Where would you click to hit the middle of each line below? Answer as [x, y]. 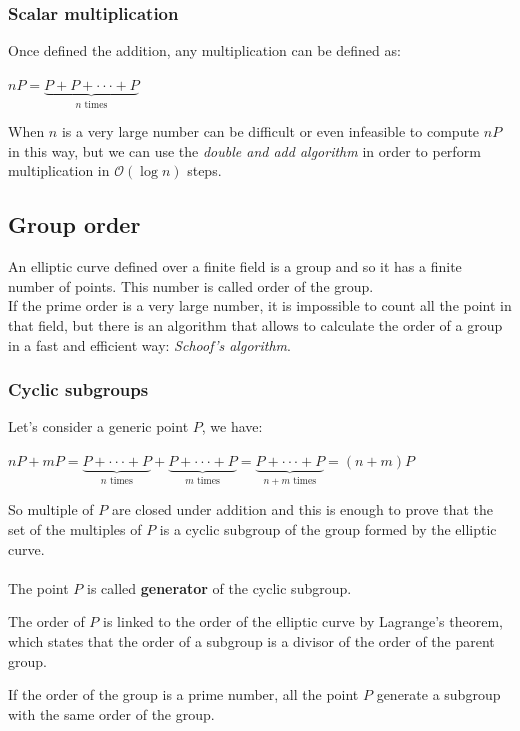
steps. [204, 170]
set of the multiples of [75, 529]
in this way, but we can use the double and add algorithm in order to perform [244, 150]
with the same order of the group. [111, 713]
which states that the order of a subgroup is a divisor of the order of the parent [251, 641]
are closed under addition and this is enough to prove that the [302, 509]
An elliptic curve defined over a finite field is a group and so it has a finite [235, 266]
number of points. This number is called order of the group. [191, 285]
